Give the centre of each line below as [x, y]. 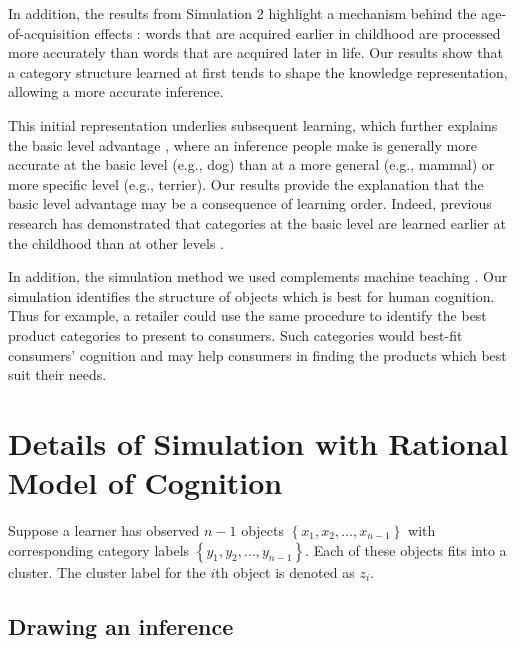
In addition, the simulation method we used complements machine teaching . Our [258, 276]
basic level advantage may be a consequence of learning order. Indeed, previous [250, 203]
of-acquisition [49, 32]
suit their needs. [57, 374]
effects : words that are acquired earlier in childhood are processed [297, 32]
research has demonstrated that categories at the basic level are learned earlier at [257, 222]
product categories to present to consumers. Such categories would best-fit [235, 334]
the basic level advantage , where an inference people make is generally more [242, 144]
